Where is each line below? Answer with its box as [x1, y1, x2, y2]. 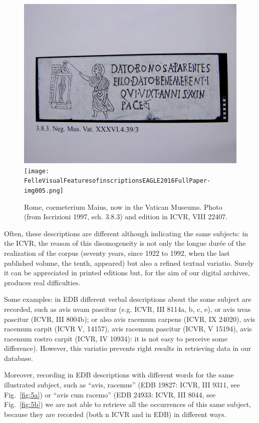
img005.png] [24, 187, 64, 194]
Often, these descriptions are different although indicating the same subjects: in [4, 228, 248, 238]
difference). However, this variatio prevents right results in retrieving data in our [4, 343, 251, 353]
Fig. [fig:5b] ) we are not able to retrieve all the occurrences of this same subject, [4, 399, 251, 409]
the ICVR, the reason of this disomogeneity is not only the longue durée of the [4, 238, 246, 248]
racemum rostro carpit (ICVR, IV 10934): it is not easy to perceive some [4, 333, 227, 343]
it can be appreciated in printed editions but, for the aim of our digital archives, [4, 267, 250, 278]
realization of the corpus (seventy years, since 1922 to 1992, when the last [4, 247, 230, 258]
